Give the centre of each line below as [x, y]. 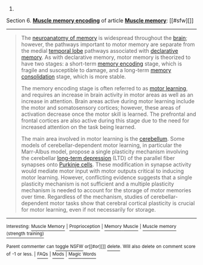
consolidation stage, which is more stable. [73, 76]
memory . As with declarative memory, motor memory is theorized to [106, 57]
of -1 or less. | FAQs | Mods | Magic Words [51, 254]
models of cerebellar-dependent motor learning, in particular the [101, 145]
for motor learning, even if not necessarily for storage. [88, 210]
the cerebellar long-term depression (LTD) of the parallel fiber [98, 158]
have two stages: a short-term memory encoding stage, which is [101, 64]
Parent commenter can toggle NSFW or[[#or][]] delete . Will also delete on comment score [101, 247]
